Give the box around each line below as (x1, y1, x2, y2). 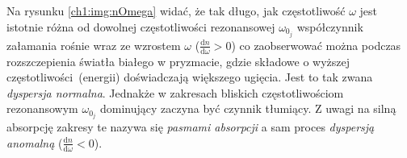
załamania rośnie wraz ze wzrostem (6, 36, 181, 53)
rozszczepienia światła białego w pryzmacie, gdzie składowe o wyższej (6, 52, 350, 69)
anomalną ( (6, 134, 63, 151)
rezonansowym (6, 100, 78, 117)
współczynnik (296, 18, 363, 35)
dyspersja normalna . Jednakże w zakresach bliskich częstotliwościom (6, 84, 344, 101)
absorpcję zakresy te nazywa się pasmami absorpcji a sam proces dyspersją (6, 118, 375, 135)
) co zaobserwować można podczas (231, 36, 401, 53)
